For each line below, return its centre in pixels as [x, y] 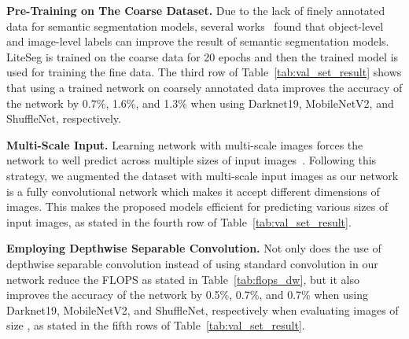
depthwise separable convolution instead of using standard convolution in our [192, 263]
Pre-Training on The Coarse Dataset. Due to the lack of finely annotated [196, 10]
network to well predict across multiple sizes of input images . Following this [192, 160]
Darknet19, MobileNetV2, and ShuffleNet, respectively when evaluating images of [203, 310]
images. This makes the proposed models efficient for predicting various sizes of [197, 206]
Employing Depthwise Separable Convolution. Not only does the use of [194, 248]
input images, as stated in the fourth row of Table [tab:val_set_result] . [179, 221]
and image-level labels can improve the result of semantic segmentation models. [198, 41]
